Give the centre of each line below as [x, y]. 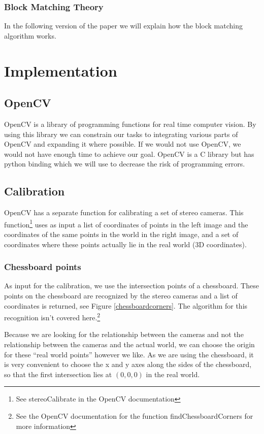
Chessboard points [43, 267]
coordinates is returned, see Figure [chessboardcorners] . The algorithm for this [126, 305]
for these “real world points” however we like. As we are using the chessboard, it [129, 354]
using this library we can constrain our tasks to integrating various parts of [121, 134]
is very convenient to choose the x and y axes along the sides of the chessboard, [128, 364]
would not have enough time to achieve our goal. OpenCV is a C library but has [129, 154]
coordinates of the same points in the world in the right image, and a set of [121, 234]
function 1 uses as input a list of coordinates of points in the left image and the [126, 223]
